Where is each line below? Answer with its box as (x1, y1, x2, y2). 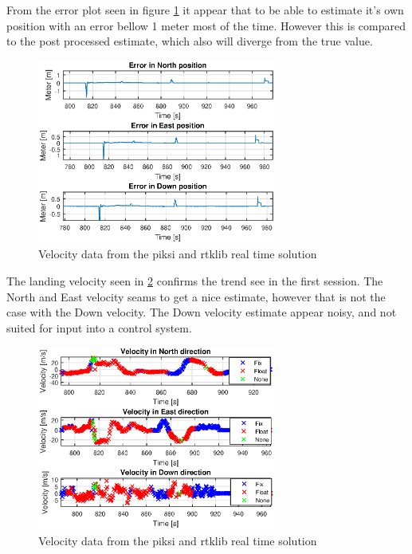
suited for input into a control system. (6, 319, 192, 336)
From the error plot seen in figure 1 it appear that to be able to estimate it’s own (6, 2, 404, 18)
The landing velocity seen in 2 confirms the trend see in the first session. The (6, 273, 383, 289)
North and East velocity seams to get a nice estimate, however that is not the (6, 288, 386, 305)
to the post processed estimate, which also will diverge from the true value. (6, 33, 373, 49)
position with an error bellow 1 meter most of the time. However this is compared (6, 17, 406, 33)
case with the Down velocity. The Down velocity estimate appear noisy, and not (6, 304, 397, 320)
